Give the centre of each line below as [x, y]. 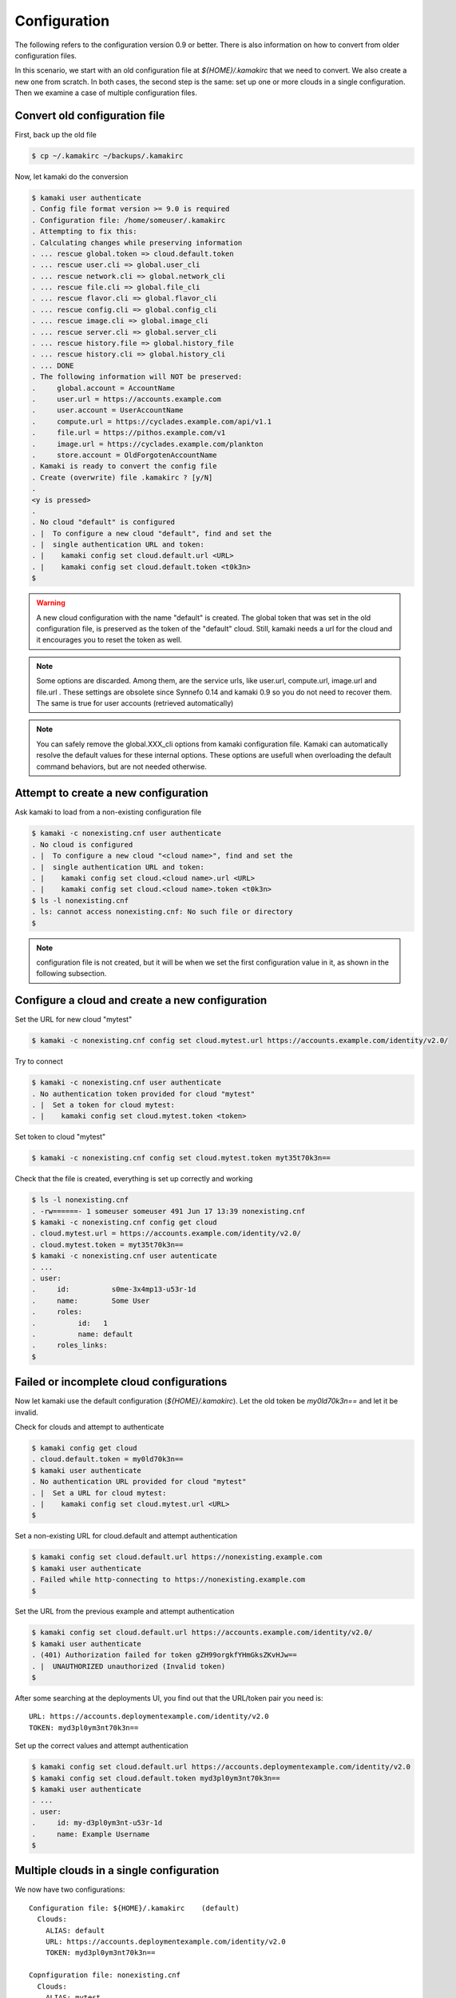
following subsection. [71, 973]
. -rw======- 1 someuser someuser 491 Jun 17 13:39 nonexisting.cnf [169, 1211]
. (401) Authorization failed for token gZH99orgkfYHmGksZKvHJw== [164, 1655]
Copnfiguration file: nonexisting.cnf [105, 1975]
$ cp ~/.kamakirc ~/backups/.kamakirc [107, 156]
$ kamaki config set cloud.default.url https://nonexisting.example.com [177, 1557]
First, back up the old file [56, 135]
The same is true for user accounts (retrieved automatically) [135, 702]
